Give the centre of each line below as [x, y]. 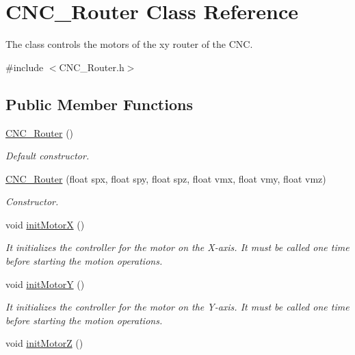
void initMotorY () [45, 284]
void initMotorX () [45, 224]
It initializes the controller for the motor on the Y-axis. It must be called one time [177, 307]
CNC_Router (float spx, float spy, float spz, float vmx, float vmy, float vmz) [166, 178]
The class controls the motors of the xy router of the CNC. [129, 44]
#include [25, 67]
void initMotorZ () [44, 343]
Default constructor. [48, 156]
